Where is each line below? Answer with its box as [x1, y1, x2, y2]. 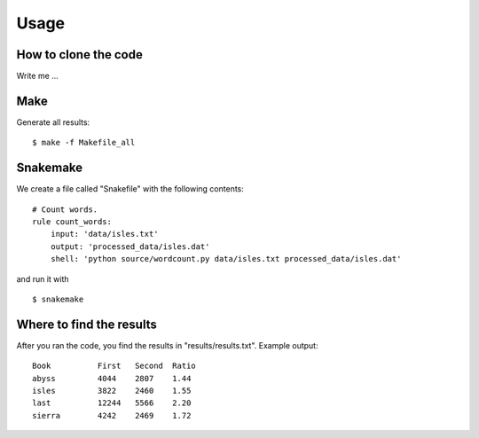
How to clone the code [16, 47, 144, 62]
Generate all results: [16, 116, 90, 128]
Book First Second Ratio [32, 361, 197, 372]
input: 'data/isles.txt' [50, 229, 159, 239]
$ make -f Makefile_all [32, 137, 136, 148]
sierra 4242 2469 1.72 [32, 411, 192, 420]
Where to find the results [16, 317, 157, 332]
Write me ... [16, 71, 59, 82]
